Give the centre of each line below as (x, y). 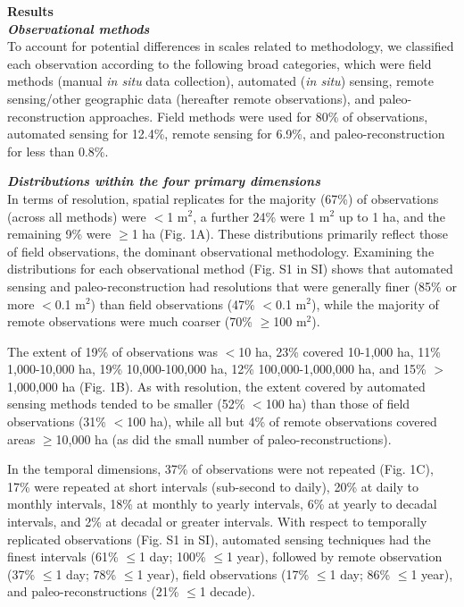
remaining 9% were (59, 234)
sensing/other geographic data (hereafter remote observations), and (191, 98)
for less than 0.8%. (58, 151)
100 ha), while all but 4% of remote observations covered (282, 422)
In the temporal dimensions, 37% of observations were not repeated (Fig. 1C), (220, 469)
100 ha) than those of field (338, 404)
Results (30, 11)
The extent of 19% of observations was (112, 351)
